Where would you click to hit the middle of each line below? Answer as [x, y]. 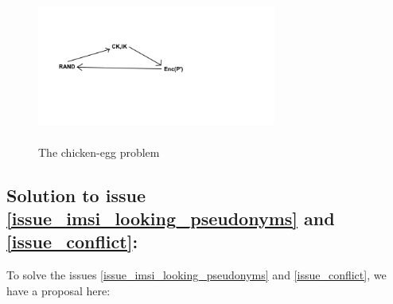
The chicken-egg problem [99, 152]
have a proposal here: [58, 290]
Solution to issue [76, 195]
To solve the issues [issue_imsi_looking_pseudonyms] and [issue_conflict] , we [196, 275]
